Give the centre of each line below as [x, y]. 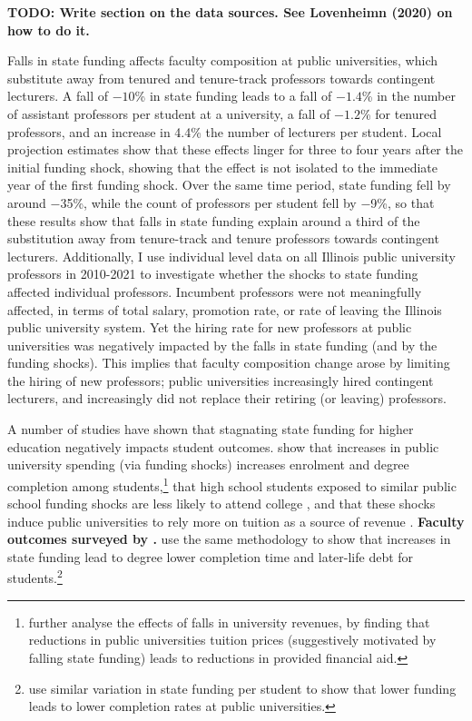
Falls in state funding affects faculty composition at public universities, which [222, 60]
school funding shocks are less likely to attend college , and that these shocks [221, 504]
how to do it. [49, 30]
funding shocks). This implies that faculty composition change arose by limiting [229, 363]
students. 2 [35, 577]
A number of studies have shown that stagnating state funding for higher [211, 429]
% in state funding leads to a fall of [233, 96]
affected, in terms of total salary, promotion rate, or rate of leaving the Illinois [225, 309]
